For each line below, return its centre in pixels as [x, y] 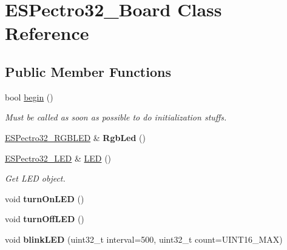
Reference [47, 33]
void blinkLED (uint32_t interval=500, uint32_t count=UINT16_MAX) [144, 239]
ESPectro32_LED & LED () [58, 158]
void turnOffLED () [45, 219]
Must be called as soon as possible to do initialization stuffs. [116, 117]
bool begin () [29, 97]
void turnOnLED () [45, 198]
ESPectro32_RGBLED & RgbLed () [75, 137]
